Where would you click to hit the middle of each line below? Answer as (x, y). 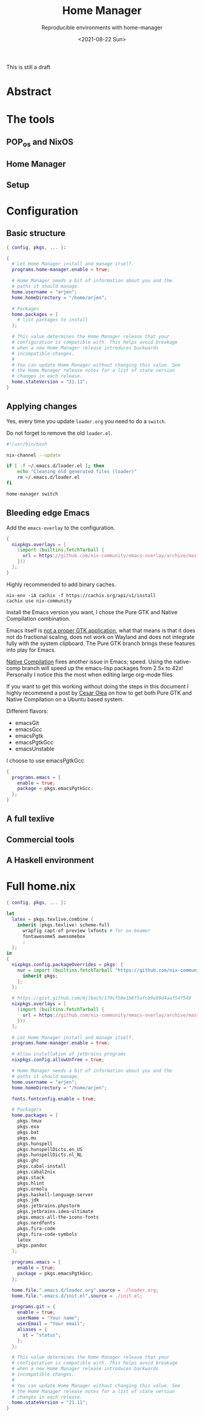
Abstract (29, 92)
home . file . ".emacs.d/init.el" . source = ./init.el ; (77, 1296)
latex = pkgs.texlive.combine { (53, 919)
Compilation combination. (39, 618)
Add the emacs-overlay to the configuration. (61, 528)
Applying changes (42, 406)
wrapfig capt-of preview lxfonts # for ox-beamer (86, 931)
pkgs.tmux (30, 1121)
